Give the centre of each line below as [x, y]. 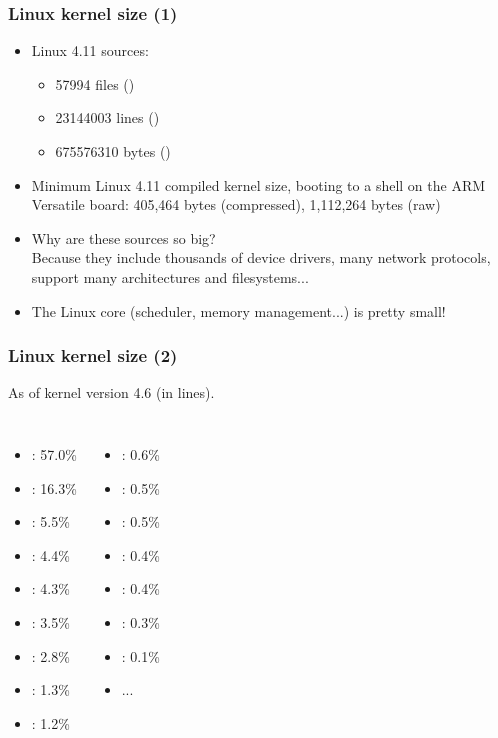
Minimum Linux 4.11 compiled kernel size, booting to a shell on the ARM [258, 184]
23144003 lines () [107, 117]
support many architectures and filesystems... [170, 276]
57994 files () [95, 83]
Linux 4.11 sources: [90, 50]
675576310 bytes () [113, 151]
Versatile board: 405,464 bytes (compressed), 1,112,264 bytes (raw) [236, 204]
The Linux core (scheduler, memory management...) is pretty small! [238, 310]
